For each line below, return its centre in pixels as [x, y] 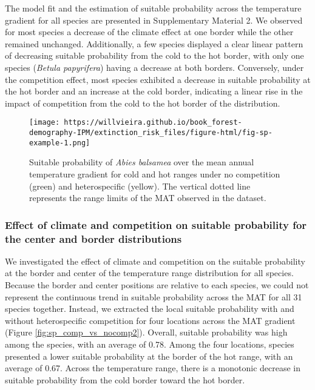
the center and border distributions [93, 238]
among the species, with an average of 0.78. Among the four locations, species [150, 344]
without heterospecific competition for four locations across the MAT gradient [150, 320]
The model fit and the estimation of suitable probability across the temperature [153, 8]
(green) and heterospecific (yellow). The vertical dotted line [140, 186]
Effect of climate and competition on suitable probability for [156, 224]
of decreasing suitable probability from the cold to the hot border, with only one [154, 55]
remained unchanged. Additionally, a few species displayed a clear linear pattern [154, 43]
